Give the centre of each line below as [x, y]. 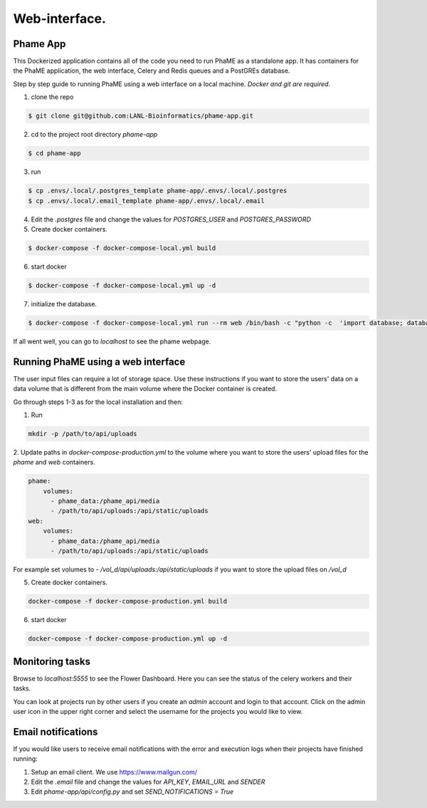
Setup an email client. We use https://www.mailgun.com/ [114, 772]
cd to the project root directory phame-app [94, 135]
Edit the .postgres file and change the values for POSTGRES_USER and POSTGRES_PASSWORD [171, 219]
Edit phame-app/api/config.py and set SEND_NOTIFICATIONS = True [132, 792]
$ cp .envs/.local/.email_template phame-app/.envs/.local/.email [146, 201]
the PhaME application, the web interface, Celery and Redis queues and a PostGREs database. [152, 71]
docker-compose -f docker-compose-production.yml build [128, 601]
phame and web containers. [54, 462]
